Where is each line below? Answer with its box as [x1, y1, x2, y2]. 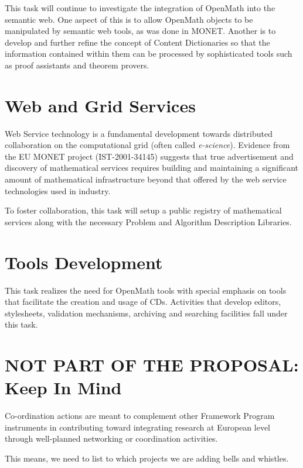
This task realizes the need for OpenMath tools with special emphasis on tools [5, 284, 287, 296]
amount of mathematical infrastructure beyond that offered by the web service [5, 173, 287, 185]
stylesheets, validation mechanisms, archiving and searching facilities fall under [5, 307, 288, 319]
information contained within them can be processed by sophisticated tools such [5, 47, 292, 60]
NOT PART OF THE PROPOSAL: [5, 353, 299, 377]
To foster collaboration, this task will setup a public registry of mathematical [5, 204, 282, 216]
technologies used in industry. [5, 184, 111, 197]
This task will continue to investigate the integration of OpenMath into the [5, 2, 275, 13]
